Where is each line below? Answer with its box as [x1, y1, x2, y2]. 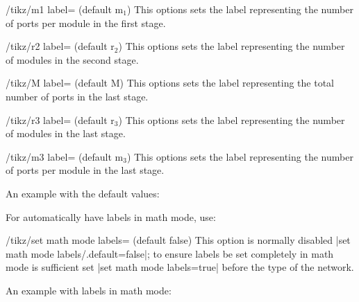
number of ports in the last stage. [6, 89, 149, 103]
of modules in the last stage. [6, 126, 126, 141]
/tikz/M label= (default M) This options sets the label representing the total [6, 75, 334, 90]
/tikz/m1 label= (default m [6, 2, 124, 16]
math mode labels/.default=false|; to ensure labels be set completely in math [6, 246, 334, 260]
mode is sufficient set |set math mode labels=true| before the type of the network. [6, 260, 354, 274]
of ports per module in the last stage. [6, 163, 165, 177]
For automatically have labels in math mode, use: [6, 209, 216, 224]
